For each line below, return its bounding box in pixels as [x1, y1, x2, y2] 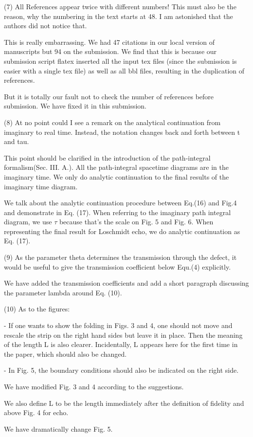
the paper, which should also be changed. [4, 348, 127, 359]
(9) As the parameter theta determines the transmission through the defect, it [4, 252, 237, 262]
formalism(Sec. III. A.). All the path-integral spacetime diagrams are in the [4, 162, 229, 172]
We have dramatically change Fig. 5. [4, 423, 113, 434]
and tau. [4, 136, 29, 146]
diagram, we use [4, 217, 52, 227]
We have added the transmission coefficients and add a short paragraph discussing [4, 278, 249, 288]
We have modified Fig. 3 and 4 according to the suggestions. [4, 382, 184, 391]
